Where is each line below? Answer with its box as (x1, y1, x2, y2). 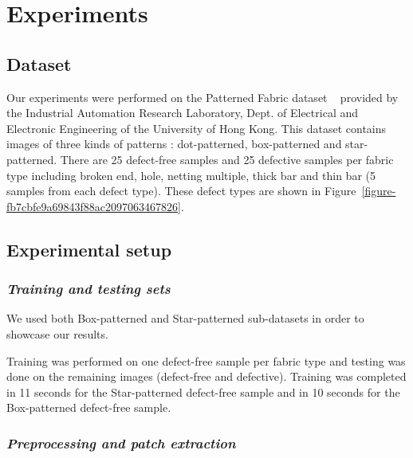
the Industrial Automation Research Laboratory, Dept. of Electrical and (6, 104, 358, 121)
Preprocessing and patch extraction (6, 433, 236, 452)
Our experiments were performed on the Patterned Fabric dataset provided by (6, 88, 399, 105)
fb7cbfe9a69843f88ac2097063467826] (6, 198, 181, 214)
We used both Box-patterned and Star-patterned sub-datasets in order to (6, 310, 364, 327)
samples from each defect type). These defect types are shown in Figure (6, 182, 356, 199)
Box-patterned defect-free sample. (6, 399, 171, 416)
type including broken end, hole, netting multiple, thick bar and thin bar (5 (6, 166, 376, 183)
